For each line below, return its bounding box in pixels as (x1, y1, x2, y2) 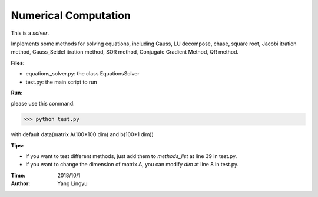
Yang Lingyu (57, 180, 88, 187)
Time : (11, 172, 26, 179)
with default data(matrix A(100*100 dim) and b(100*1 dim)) (11, 131, 154, 138)
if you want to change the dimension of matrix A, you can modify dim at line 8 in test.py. (25, 161, 239, 168)
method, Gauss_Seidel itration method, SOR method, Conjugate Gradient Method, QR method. (11, 48, 238, 55)
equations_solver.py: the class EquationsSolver (25, 70, 140, 77)
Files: (11, 59, 25, 66)
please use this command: (11, 100, 75, 107)
